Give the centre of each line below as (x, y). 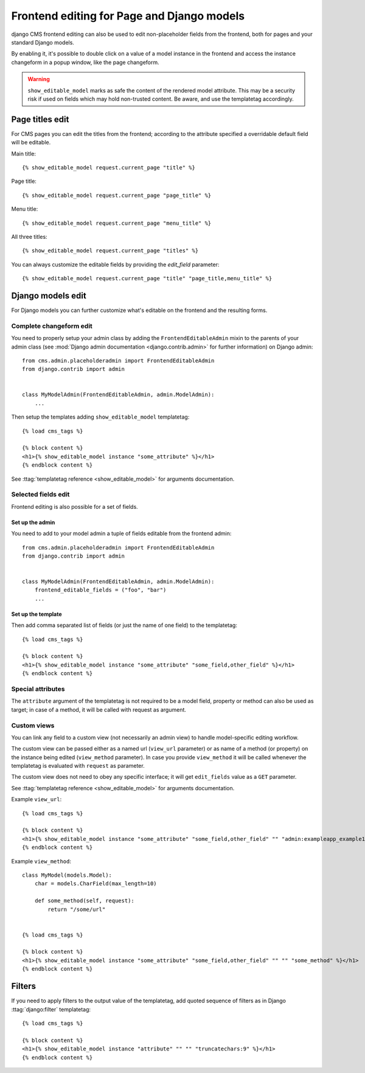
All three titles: (30, 236)
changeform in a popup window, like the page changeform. (85, 62)
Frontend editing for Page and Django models (128, 16)
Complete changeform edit (52, 326)
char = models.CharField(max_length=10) (96, 884)
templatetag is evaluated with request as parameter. (78, 766)
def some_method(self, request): (85, 901)
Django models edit (49, 296)
